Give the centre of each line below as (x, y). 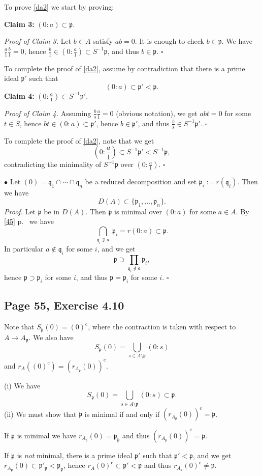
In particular (24, 249)
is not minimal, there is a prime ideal (75, 455)
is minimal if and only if (122, 414)
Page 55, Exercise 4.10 (64, 305)
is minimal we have (47, 435)
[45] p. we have (29, 221)
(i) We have (22, 385)
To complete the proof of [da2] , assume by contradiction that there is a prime (125, 68)
